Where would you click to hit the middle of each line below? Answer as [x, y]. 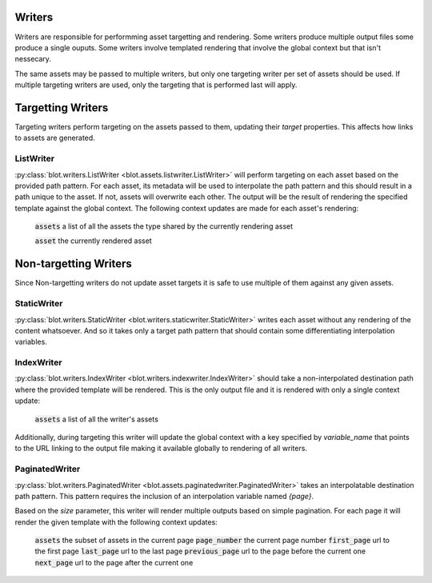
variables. [31, 342]
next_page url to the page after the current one [114, 562]
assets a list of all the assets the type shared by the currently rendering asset [164, 226]
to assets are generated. [55, 138]
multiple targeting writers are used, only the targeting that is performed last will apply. [156, 85]
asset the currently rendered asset [93, 241]
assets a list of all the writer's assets [97, 419]
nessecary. [33, 59]
